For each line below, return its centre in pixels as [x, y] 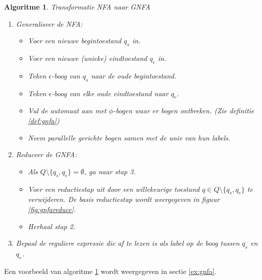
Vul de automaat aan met [67, 111]
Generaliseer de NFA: [49, 23]
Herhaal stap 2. [52, 226]
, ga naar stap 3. [110, 171]
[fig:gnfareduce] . [52, 209]
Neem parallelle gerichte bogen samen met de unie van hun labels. [129, 137]
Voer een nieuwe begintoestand [75, 41]
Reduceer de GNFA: [46, 154]
